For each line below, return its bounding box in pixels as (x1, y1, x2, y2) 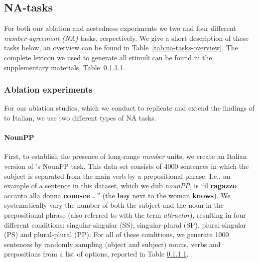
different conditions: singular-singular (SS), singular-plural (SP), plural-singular (4, 219, 247, 230)
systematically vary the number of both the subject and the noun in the (4, 200, 224, 210)
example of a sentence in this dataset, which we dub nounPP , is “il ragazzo (4, 180, 237, 191)
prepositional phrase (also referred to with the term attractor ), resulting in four (4, 209, 246, 220)
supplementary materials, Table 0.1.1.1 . (4, 62, 126, 72)
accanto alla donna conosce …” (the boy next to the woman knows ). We (4, 190, 231, 200)
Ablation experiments (4, 83, 93, 96)
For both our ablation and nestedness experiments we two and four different (4, 23, 236, 33)
